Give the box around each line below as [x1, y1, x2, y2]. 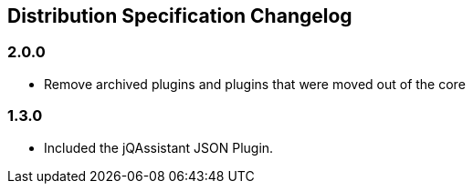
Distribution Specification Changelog [7, 5, 352, 27]
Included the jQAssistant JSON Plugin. [44, 139, 274, 156]
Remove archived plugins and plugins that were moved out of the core [44, 75, 466, 92]
